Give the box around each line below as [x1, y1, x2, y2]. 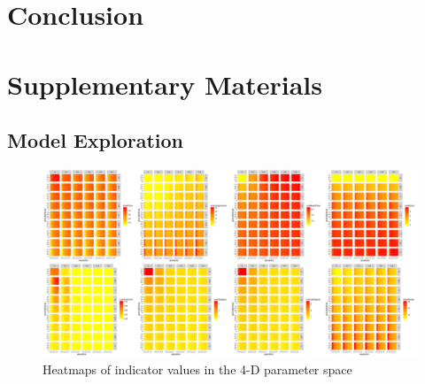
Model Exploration [7, 127, 183, 154]
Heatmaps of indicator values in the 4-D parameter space [42, 359, 352, 378]
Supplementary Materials [7, 65, 322, 102]
